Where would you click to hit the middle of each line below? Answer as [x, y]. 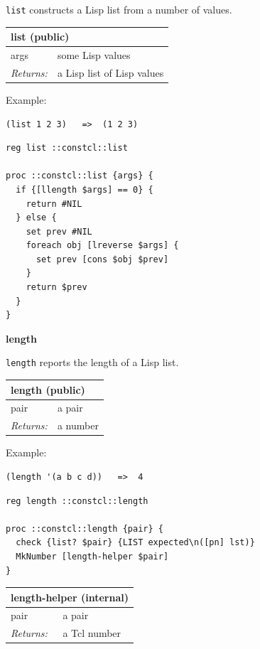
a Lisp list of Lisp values [110, 72]
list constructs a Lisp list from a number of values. [119, 9]
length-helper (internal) [70, 597]
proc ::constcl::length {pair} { [85, 529]
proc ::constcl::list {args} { [80, 176]
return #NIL [54, 204]
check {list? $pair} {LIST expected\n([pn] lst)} [135, 543]
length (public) [48, 389]
